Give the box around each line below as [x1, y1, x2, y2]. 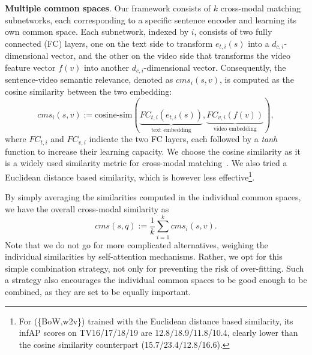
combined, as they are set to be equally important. [5, 285, 191, 297]
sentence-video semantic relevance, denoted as [5, 73, 173, 86]
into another [83, 61, 130, 73]
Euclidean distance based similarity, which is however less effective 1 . [5, 169, 255, 183]
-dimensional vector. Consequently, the [143, 61, 286, 73]
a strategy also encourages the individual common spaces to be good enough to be [5, 273, 307, 286]
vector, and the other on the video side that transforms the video [51, 49, 291, 62]
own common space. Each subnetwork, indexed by [5, 25, 189, 38]
